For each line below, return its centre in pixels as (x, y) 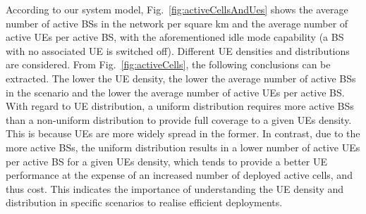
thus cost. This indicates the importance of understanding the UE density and (175, 188)
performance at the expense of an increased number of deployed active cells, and (179, 175)
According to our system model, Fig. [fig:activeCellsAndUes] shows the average (177, 9)
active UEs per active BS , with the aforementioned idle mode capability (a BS (175, 37)
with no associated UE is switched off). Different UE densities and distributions (178, 50)
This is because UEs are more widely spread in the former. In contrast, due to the (183, 133)
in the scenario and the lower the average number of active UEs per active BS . (175, 92)
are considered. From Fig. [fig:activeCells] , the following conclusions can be (168, 64)
